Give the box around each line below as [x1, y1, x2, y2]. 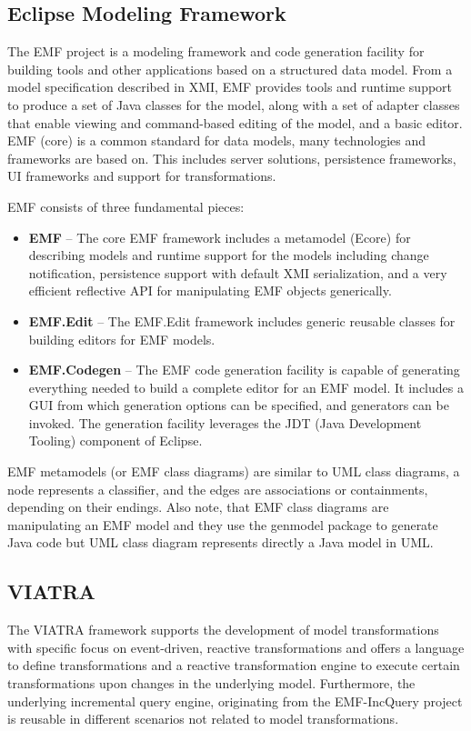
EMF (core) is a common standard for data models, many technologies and [7, 131, 426, 150]
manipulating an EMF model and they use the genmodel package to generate [7, 515, 438, 534]
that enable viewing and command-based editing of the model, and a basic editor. [7, 113, 463, 132]
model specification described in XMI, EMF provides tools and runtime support [7, 77, 453, 96]
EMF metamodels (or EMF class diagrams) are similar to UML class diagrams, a [7, 462, 460, 481]
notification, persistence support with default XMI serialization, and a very [28, 263, 447, 282]
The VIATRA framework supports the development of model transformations [7, 620, 439, 639]
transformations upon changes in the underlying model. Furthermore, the [7, 674, 416, 693]
